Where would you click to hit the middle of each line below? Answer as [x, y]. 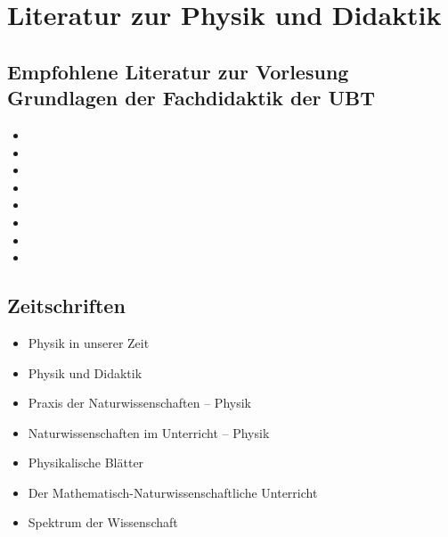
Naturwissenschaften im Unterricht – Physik [149, 432]
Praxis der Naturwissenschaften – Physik [139, 403]
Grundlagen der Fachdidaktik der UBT [191, 98]
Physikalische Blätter [86, 463]
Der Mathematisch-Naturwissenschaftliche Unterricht [173, 492]
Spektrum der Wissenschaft [103, 522]
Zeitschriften [66, 306]
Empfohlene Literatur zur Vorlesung [178, 71]
